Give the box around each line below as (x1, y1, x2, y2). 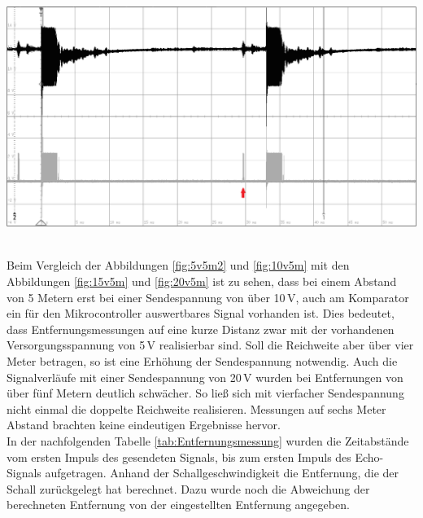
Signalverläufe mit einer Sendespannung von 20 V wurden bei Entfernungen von (7, 368, 403, 385)
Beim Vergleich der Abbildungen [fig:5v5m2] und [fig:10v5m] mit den (7, 257, 350, 274)
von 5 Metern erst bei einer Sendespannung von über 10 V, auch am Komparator (7, 288, 409, 305)
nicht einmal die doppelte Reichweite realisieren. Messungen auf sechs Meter (7, 400, 386, 417)
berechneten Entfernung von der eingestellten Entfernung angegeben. (7, 496, 350, 513)
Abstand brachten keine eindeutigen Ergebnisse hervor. (7, 416, 281, 433)
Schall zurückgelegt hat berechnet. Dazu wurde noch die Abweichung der (7, 480, 370, 497)
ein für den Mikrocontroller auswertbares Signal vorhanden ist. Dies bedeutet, (7, 305, 395, 322)
